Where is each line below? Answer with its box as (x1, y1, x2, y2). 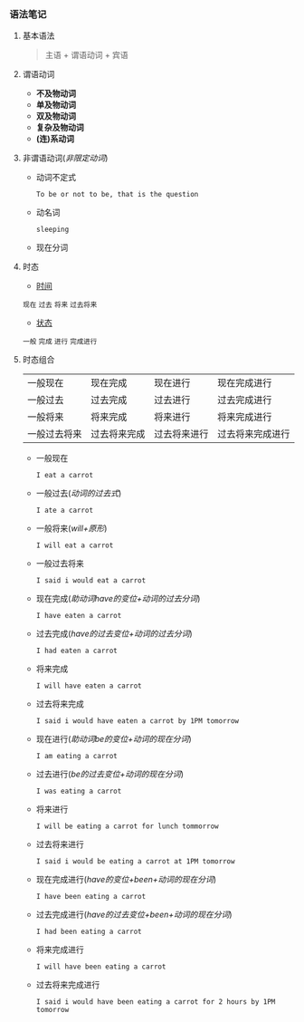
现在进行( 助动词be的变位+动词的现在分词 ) (35, 734, 192, 745)
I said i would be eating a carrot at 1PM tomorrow (35, 857, 235, 866)
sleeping (35, 225, 70, 235)
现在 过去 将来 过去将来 (22, 301, 98, 310)
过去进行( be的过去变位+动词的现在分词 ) (35, 768, 184, 780)
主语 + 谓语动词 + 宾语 (44, 50, 128, 61)
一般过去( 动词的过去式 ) (35, 487, 122, 499)
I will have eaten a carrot (35, 681, 142, 690)
